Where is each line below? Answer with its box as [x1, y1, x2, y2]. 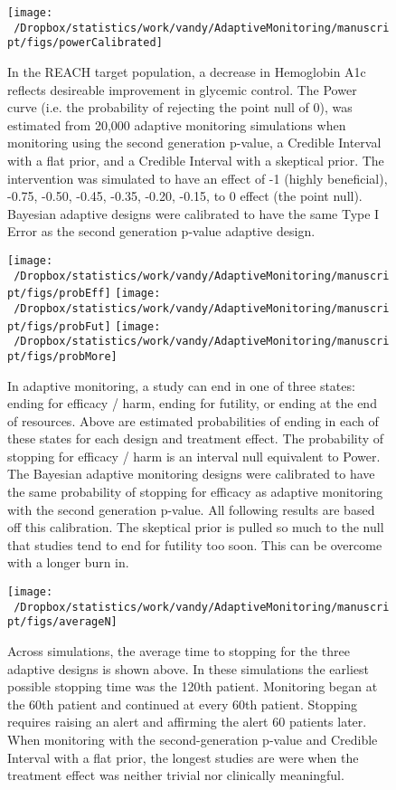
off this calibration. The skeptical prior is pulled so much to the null [7, 518, 384, 537]
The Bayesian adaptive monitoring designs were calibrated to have [7, 464, 375, 483]
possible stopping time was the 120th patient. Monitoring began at [7, 677, 378, 696]
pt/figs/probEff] [7, 287, 111, 300]
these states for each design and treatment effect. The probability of [7, 429, 384, 448]
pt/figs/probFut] [7, 319, 111, 333]
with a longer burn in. [7, 553, 129, 572]
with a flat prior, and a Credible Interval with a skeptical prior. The [7, 150, 384, 169]
